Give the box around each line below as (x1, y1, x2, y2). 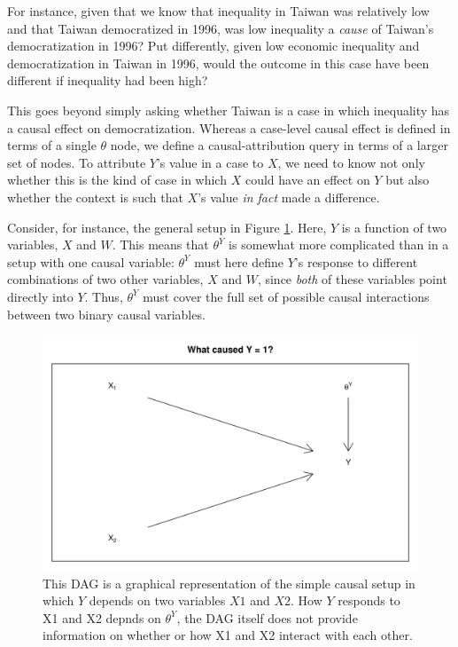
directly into (7, 287, 74, 305)
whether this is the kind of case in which (7, 170, 227, 189)
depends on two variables (89, 591, 226, 610)
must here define (194, 252, 284, 271)
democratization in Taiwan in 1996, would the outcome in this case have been (7, 53, 430, 72)
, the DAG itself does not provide (176, 608, 358, 627)
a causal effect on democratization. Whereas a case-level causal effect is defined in (7, 118, 451, 137)
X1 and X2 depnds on (43, 608, 161, 627)
